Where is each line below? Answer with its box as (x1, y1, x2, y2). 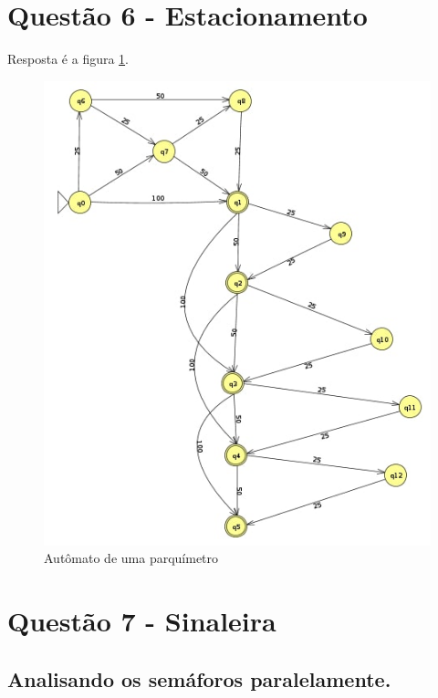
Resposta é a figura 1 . (7, 49, 129, 68)
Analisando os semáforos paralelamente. (7, 664, 391, 693)
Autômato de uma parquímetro (44, 548, 219, 568)
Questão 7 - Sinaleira (7, 602, 276, 640)
